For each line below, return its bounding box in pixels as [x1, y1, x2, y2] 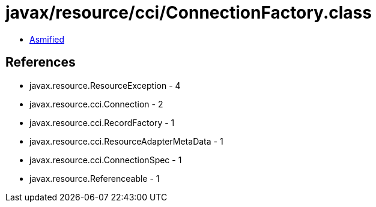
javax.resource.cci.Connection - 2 [29, 98, 163, 109]
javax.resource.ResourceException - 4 [29, 80, 181, 91]
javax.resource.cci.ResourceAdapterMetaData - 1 [29, 136, 223, 146]
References [5, 55, 76, 70]
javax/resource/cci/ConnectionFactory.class [5, 2, 372, 23]
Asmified [29, 34, 65, 44]
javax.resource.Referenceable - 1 [29, 173, 160, 184]
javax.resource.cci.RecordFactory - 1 [29, 117, 175, 128]
